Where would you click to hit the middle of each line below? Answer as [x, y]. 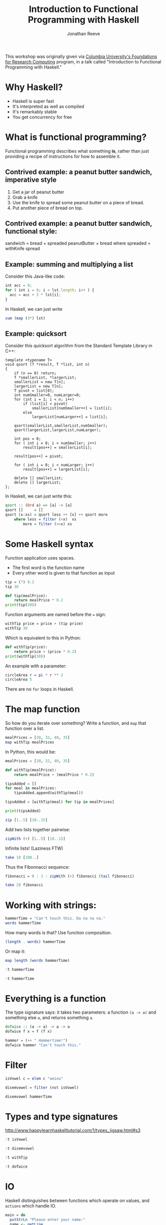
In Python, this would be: [31, 752]
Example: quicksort [36, 334]
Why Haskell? [34, 87]
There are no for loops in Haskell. [40, 689]
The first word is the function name [48, 568]
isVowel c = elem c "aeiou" [34, 1078]
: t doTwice [16, 1167]
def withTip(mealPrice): [31, 770]
